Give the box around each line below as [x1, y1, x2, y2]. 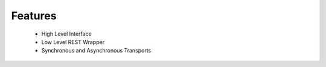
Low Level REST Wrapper [41, 38, 105, 45]
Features [11, 9, 57, 22]
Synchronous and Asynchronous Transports [41, 47, 152, 54]
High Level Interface [41, 30, 92, 37]
